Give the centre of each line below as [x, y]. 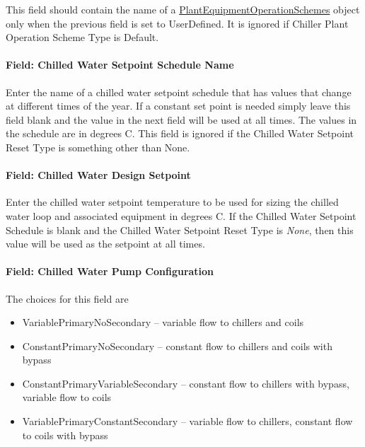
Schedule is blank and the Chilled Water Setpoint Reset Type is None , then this [180, 230]
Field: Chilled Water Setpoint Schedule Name [120, 65]
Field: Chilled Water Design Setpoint [98, 175]
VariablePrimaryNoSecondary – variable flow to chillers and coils [163, 322]
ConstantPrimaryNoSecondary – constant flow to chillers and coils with [177, 346]
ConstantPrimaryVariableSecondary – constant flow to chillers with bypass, [186, 383]
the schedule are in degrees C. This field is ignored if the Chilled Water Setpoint [180, 133]
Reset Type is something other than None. [98, 147]
